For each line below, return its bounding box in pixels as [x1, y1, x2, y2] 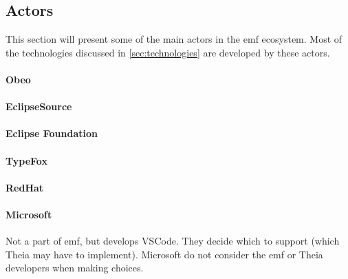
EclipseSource [6, 99, 72, 114]
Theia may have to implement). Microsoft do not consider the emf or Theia [6, 247, 323, 261]
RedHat [6, 180, 44, 194]
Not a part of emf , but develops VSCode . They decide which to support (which [6, 234, 340, 248]
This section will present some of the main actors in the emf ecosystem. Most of [6, 32, 342, 46]
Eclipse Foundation [6, 126, 98, 141]
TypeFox [6, 153, 47, 167]
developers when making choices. [6, 260, 144, 275]
